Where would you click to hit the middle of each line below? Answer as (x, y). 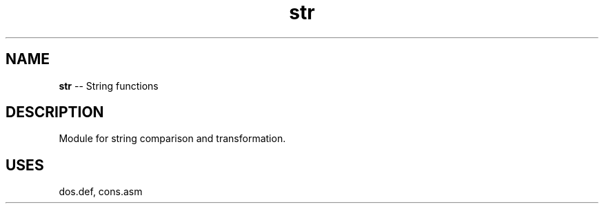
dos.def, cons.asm (101, 192)
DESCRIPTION (55, 112)
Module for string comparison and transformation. (172, 139)
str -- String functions (109, 86)
